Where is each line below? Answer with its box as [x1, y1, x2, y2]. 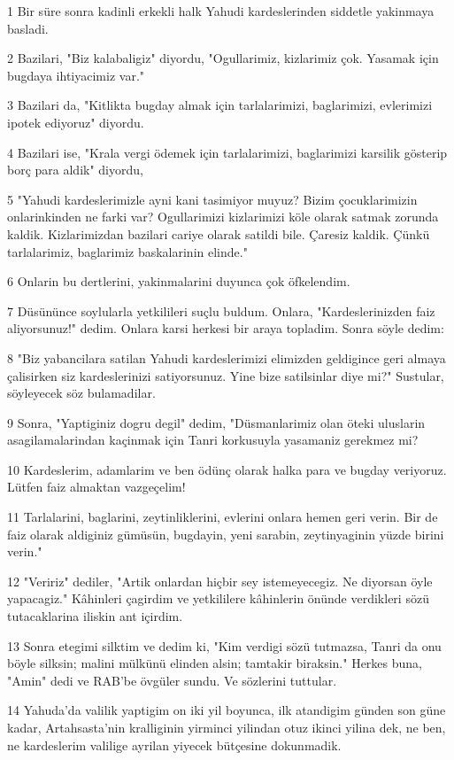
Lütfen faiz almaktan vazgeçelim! [7, 477, 186, 496]
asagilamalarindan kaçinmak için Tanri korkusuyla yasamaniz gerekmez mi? [7, 430, 419, 449]
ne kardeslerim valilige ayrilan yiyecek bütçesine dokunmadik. [7, 735, 342, 754]
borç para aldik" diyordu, [7, 160, 143, 179]
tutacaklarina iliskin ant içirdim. [7, 607, 183, 625]
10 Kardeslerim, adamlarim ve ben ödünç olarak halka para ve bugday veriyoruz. [7, 460, 447, 478]
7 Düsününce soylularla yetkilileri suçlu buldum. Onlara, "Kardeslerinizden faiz [7, 301, 435, 320]
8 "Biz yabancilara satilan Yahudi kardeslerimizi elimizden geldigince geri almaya [7, 348, 446, 367]
